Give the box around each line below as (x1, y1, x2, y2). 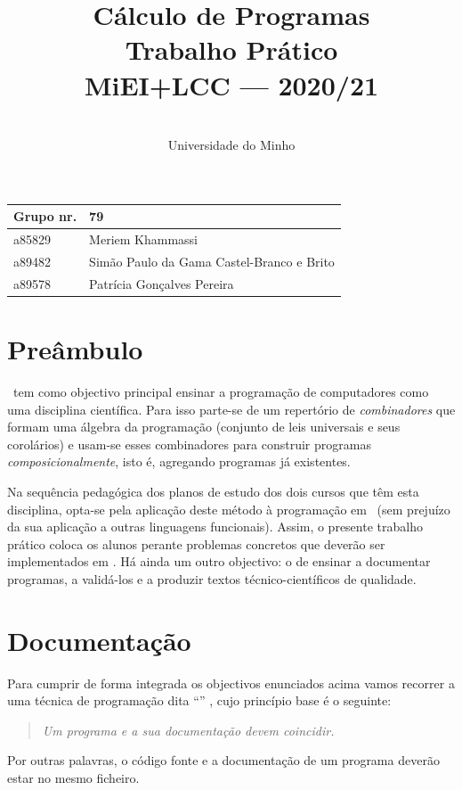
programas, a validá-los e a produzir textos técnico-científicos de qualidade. (7, 569, 417, 588)
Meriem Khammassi (89, 230, 199, 249)
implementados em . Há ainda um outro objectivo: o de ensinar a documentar (7, 552, 431, 571)
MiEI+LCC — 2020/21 (84, 66, 379, 103)
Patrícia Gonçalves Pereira (89, 274, 234, 292)
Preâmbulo (7, 331, 143, 366)
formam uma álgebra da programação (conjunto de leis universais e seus (7, 417, 401, 436)
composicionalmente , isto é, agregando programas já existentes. (7, 452, 351, 471)
